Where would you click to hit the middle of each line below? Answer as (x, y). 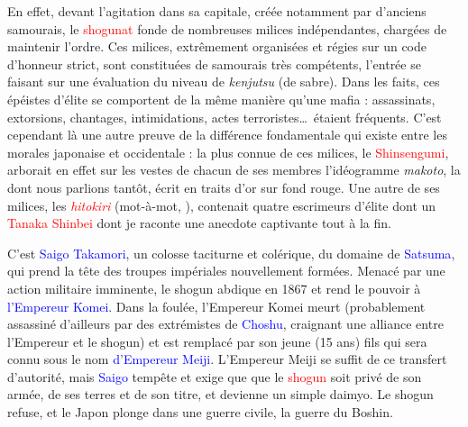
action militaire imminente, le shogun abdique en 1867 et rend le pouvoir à (214, 288)
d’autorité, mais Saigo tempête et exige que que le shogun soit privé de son (215, 376)
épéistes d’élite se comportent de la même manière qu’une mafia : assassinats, (221, 99)
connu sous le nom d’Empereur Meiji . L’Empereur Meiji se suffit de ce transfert (227, 359)
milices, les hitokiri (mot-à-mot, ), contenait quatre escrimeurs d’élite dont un (222, 205)
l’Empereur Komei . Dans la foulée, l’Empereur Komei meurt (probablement (216, 306)
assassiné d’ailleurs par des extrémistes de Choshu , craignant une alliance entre (225, 324)
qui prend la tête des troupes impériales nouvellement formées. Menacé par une (226, 271)
